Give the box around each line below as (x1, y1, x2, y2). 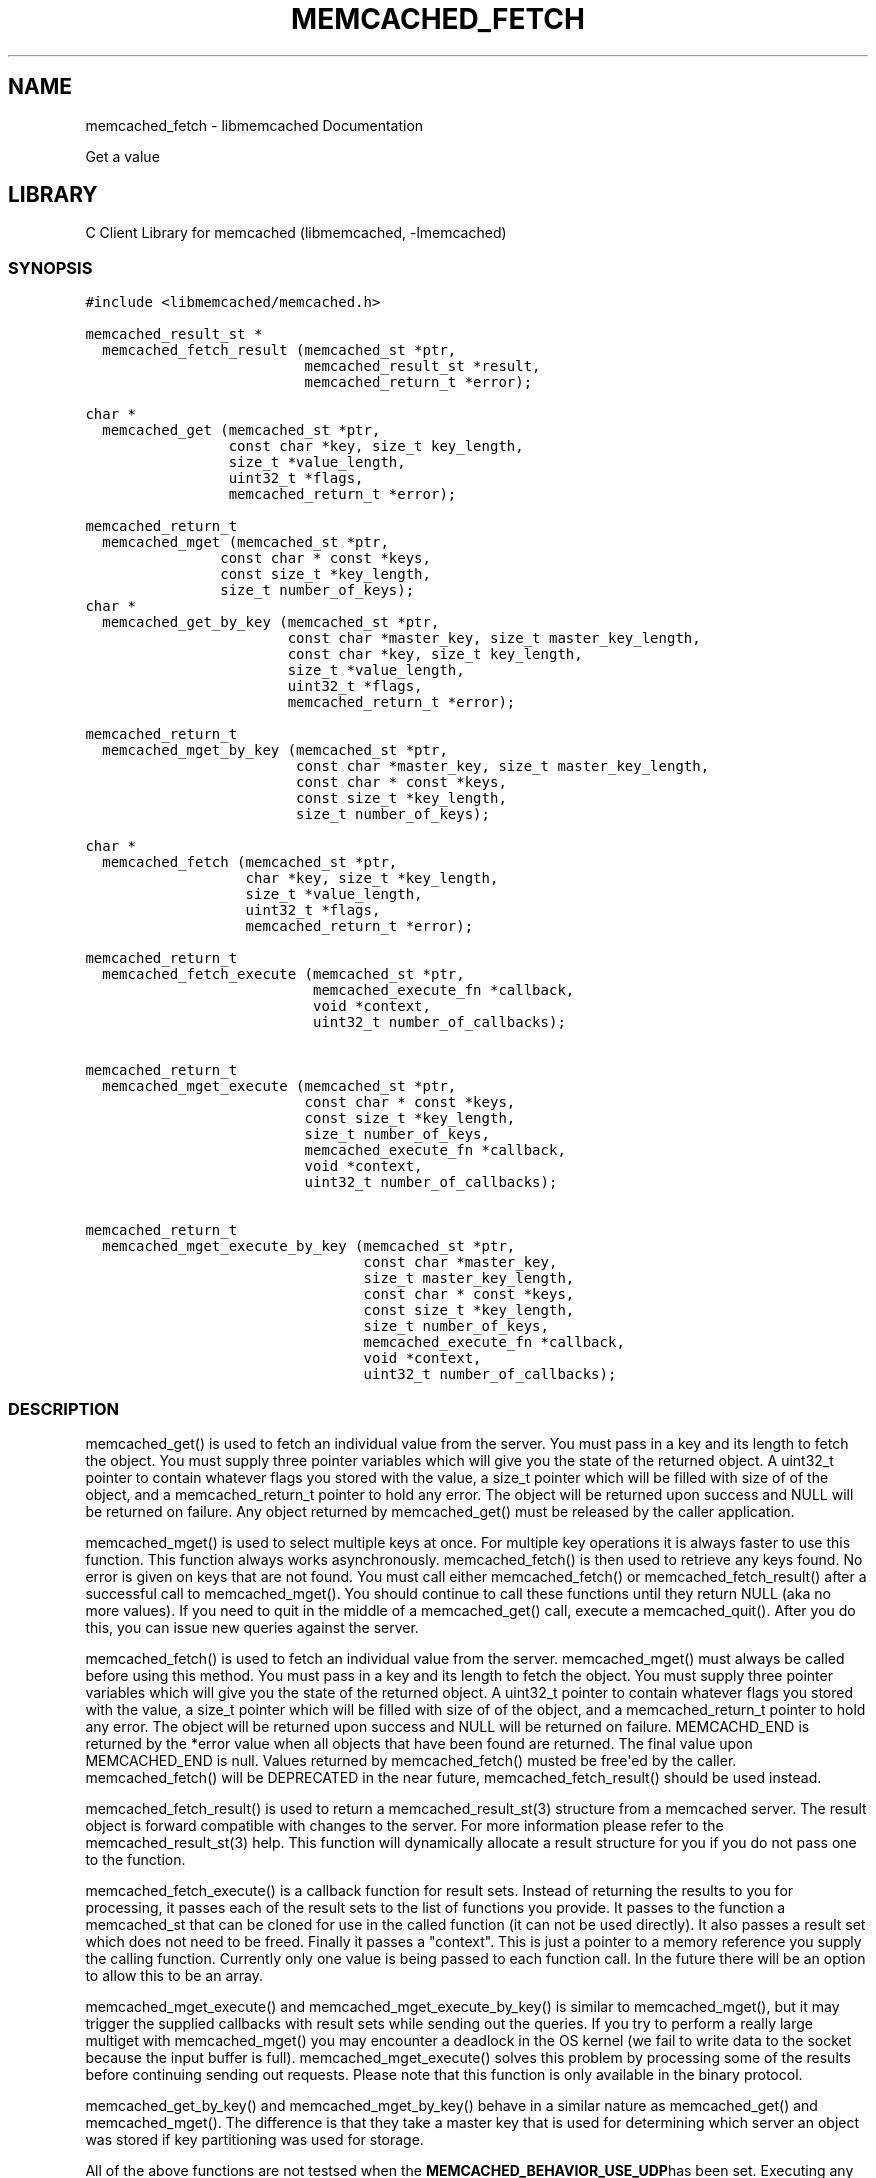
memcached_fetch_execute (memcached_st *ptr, (102, 966, 465, 983)
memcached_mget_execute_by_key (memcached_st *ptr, (102, 1238, 516, 1255)
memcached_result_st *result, (304, 358, 541, 375)
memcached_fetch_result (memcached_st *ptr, (102, 342, 457, 359)
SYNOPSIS (8, 257, 93, 278)
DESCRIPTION (8, 1398, 120, 1419)
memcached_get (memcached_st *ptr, (102, 422, 381, 439)
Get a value (85, 147, 160, 165)
